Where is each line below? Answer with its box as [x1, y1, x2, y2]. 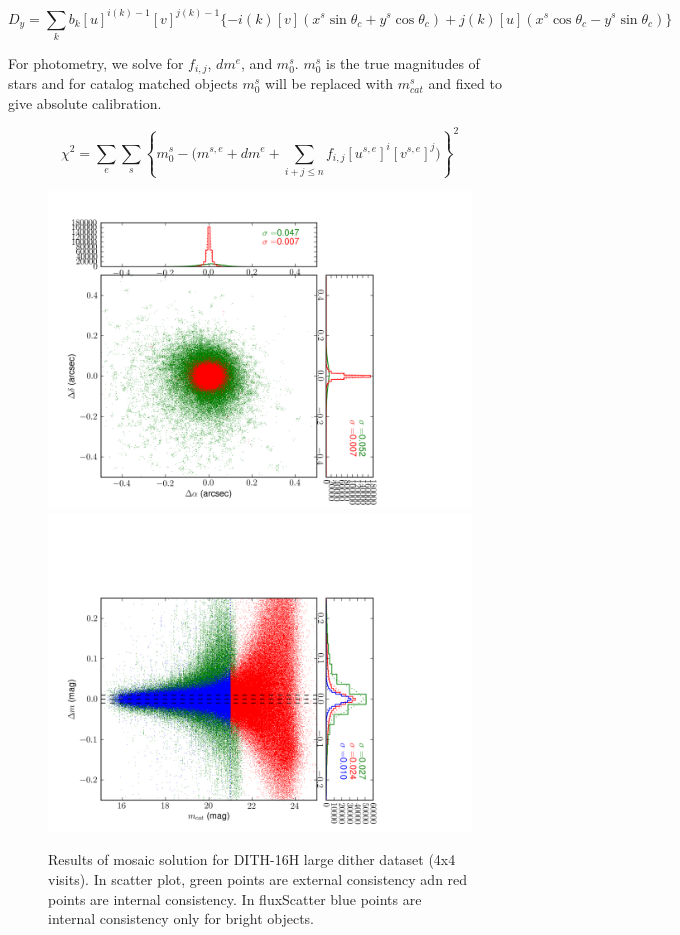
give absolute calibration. [8, 92, 162, 113]
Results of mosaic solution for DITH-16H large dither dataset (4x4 [48, 849, 456, 870]
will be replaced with [265, 73, 394, 94]
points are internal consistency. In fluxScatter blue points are [48, 888, 422, 909]
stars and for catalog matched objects [8, 73, 238, 94]
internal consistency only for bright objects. [48, 908, 314, 929]
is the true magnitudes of [326, 52, 480, 73]
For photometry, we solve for [8, 52, 184, 73]
